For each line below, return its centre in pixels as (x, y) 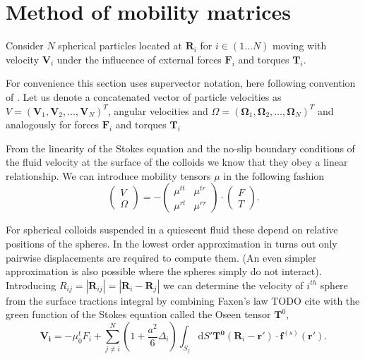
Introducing (31, 285)
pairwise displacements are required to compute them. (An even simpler (161, 257)
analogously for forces (53, 124)
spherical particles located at (120, 45)
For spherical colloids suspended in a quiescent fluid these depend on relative (172, 230)
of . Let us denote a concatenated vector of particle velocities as (144, 96)
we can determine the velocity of (233, 285)
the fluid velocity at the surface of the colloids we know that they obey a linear (177, 162)
